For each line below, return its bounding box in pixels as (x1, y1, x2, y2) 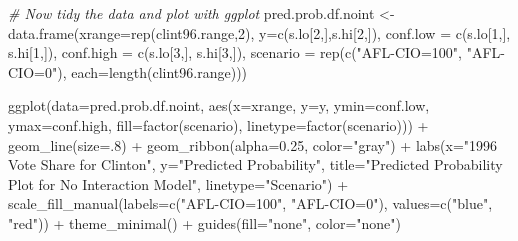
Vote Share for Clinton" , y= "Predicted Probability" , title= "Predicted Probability (8, 154, 503, 175)
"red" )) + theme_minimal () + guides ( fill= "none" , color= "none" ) (8, 212, 402, 233)
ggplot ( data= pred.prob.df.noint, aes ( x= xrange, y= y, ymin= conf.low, (8, 95, 430, 116)
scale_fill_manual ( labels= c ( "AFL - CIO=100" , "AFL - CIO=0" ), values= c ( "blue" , (8, 193, 493, 214)
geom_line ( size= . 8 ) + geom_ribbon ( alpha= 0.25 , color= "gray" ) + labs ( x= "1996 (8, 134, 498, 155)
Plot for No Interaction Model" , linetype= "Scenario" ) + (8, 173, 349, 194)
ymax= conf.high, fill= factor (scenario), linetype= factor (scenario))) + (8, 114, 429, 135)
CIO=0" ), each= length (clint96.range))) (8, 61, 248, 82)
